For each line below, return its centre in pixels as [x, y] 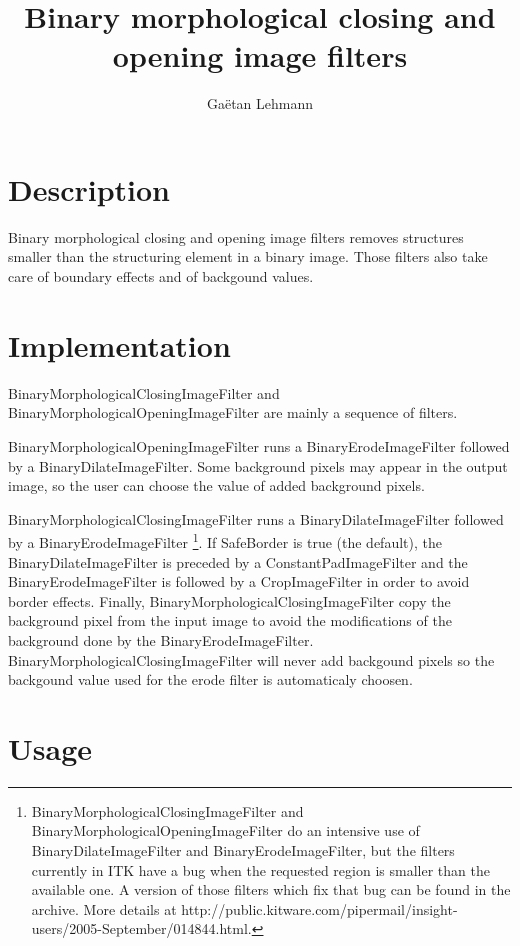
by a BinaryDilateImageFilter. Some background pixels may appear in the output [258, 465]
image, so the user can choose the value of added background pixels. [216, 485]
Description [89, 188]
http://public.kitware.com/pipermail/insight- [319, 908]
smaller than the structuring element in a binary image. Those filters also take [248, 256]
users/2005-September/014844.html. [141, 928]
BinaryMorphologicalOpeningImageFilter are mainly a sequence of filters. [233, 412]
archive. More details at [104, 908]
